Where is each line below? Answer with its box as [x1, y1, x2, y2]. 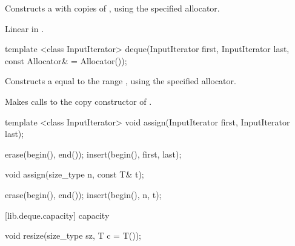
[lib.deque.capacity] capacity [5, 208, 110, 221]
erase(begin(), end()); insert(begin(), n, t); [5, 188, 162, 201]
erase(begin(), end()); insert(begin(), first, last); [5, 147, 182, 160]
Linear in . [5, 22, 44, 35]
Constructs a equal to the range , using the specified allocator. [5, 75, 236, 87]
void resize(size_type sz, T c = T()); [5, 229, 141, 242]
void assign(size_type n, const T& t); [5, 168, 144, 181]
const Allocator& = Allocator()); [5, 54, 127, 67]
